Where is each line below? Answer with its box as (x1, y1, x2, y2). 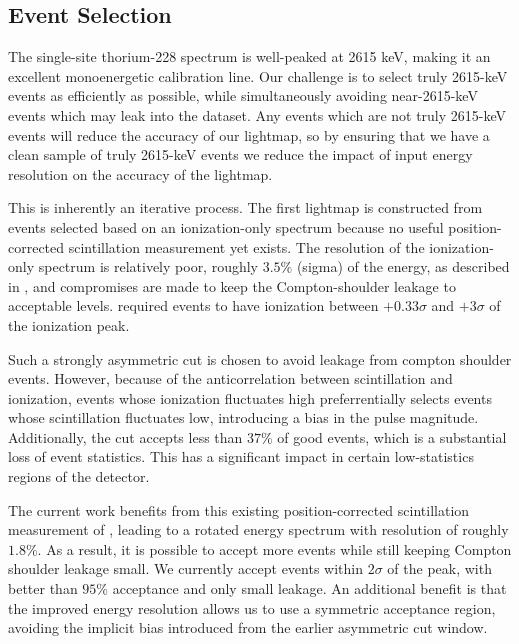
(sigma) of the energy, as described (296, 256, 510, 277)
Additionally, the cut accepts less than (8, 426, 243, 447)
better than (8, 578, 78, 599)
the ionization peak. (8, 314, 130, 335)
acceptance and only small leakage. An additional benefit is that (112, 578, 507, 599)
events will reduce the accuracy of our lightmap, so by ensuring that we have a (8, 124, 490, 145)
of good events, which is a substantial (277, 426, 507, 447)
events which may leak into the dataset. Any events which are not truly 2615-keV (8, 104, 507, 125)
